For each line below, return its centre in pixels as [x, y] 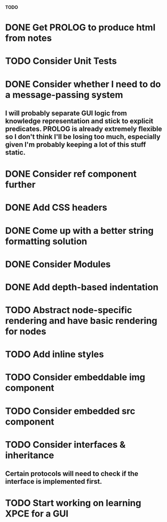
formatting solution [46, 241]
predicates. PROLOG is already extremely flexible [84, 129]
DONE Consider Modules [58, 264]
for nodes [26, 332]
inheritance [30, 455]
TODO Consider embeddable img [75, 377]
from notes [29, 38]
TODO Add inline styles [55, 355]
